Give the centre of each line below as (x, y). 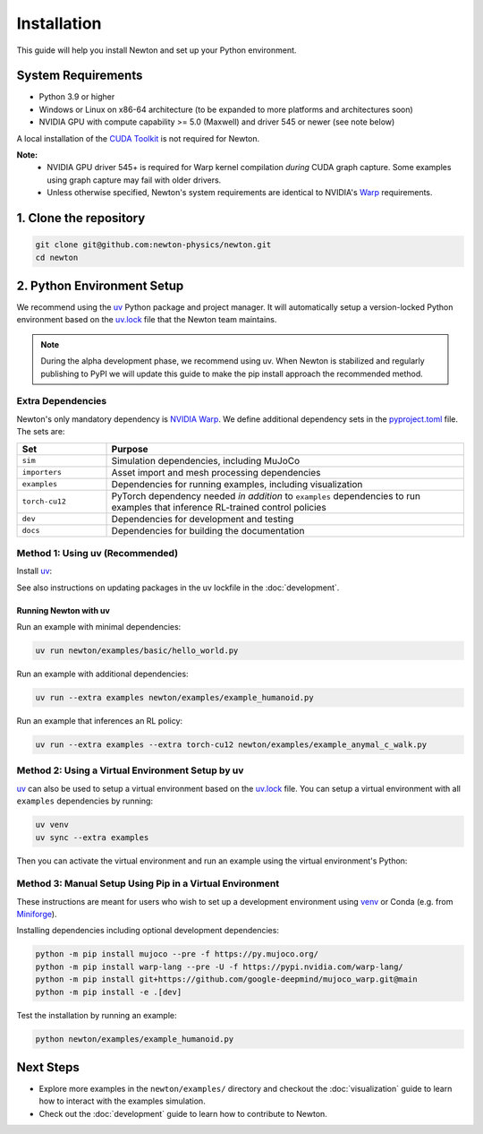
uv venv (52, 825)
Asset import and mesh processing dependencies (216, 472)
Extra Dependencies (62, 401)
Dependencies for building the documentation (208, 530)
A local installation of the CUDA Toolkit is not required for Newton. (138, 138)
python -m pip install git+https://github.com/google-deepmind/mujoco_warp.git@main (226, 979)
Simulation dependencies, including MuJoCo (206, 460)
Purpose (130, 449)
